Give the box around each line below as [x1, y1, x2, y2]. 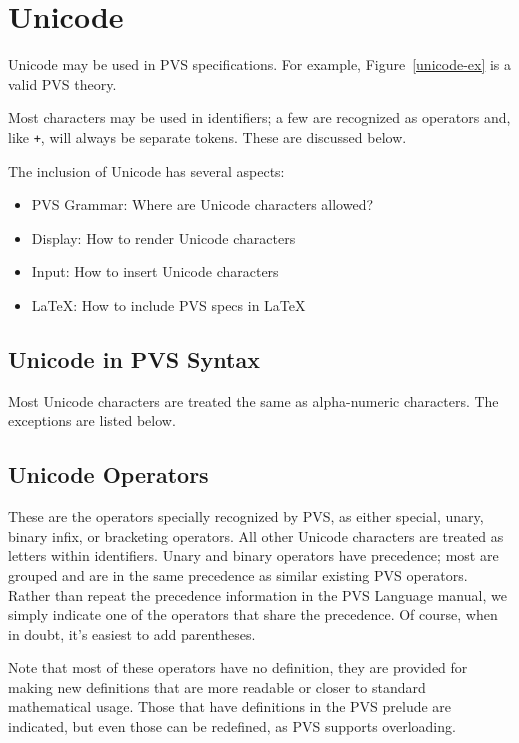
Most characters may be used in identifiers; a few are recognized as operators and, [8, 107, 511, 128]
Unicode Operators [8, 459, 209, 490]
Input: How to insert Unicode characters [31, 261, 279, 282]
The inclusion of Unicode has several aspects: [8, 160, 285, 181]
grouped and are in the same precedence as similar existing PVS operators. [8, 564, 468, 585]
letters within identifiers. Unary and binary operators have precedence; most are [8, 545, 499, 566]
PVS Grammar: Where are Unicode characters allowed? [31, 194, 374, 215]
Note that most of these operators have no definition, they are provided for [8, 657, 468, 678]
